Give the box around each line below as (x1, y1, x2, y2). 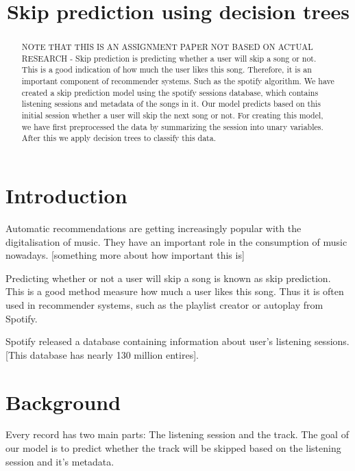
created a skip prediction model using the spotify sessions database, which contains (21, 86, 319, 98)
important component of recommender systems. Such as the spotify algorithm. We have (21, 75, 334, 87)
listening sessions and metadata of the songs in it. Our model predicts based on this (21, 98, 321, 110)
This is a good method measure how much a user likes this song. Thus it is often (5, 284, 344, 298)
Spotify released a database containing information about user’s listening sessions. (5, 334, 350, 348)
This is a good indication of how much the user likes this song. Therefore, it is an (21, 64, 312, 75)
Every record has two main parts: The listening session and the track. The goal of (5, 427, 349, 442)
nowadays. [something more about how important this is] (5, 248, 245, 262)
